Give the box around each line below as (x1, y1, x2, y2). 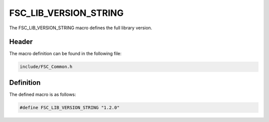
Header (9, 38, 33, 46)
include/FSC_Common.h (19, 64, 73, 69)
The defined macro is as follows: (9, 91, 77, 97)
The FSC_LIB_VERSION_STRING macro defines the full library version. (9, 25, 152, 31)
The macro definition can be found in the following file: (9, 51, 122, 57)
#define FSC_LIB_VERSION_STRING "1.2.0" (19, 105, 120, 110)
